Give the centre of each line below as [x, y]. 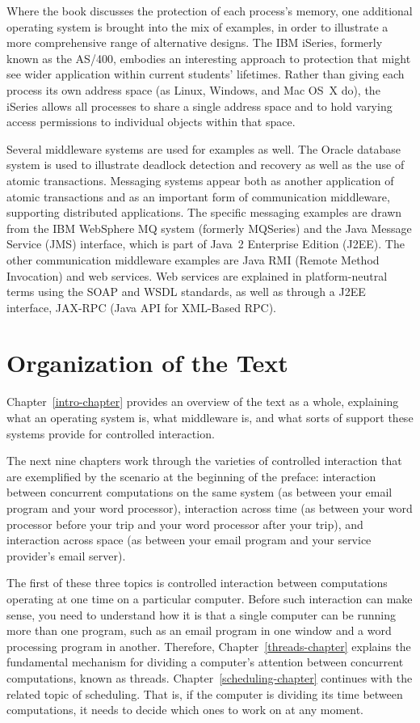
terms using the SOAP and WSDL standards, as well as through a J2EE [186, 292]
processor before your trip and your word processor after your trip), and [185, 524]
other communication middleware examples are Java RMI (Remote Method [193, 259]
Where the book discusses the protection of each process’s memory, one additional [210, 11]
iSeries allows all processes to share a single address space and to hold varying [199, 106]
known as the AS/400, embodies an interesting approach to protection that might [209, 58]
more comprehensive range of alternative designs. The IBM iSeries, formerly [195, 42]
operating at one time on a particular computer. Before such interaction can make [210, 598]
